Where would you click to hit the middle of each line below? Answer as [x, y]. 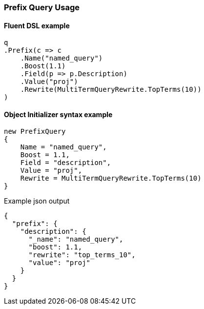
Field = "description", [66, 163]
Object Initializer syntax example [58, 114]
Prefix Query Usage [42, 7]
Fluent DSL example [37, 25]
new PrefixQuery [35, 132]
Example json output [37, 201]
